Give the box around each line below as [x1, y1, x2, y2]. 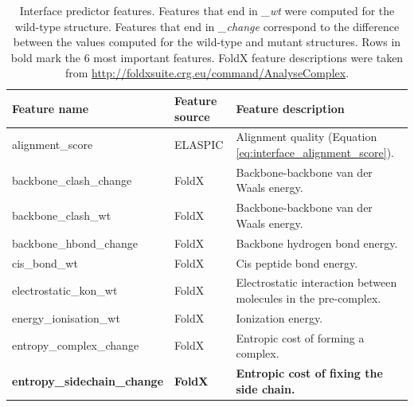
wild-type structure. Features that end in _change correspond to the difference [14, 18, 400, 34]
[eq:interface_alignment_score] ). [236, 144, 394, 160]
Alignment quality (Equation [236, 128, 377, 145]
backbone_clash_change [12, 171, 132, 188]
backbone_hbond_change [12, 234, 138, 251]
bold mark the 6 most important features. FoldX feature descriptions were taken [10, 49, 404, 65]
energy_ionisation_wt [12, 309, 120, 326]
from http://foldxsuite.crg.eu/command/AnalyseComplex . [64, 65, 350, 81]
